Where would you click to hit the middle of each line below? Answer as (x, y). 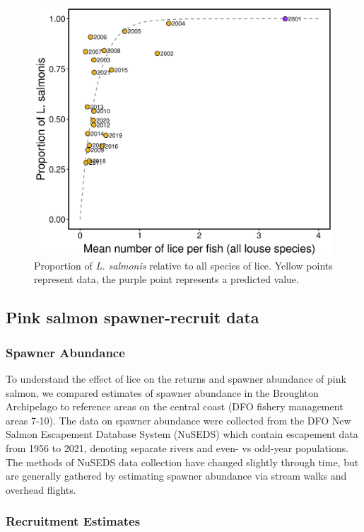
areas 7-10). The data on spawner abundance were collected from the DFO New (178, 420)
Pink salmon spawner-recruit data (133, 317)
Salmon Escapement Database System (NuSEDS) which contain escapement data (182, 434)
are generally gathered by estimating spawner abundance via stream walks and (176, 476)
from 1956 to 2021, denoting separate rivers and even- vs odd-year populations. (177, 447)
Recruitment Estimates (73, 521)
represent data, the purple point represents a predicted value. (166, 279)
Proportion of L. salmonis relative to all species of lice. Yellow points (183, 265)
